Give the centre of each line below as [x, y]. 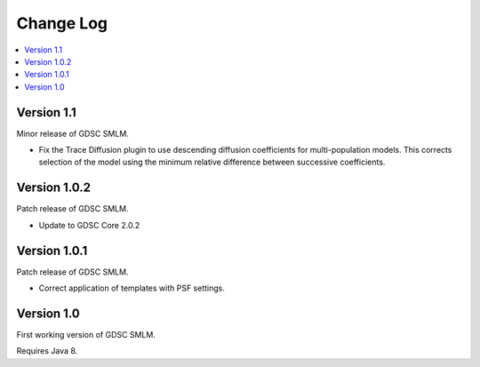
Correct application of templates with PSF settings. [132, 288]
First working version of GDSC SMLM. [86, 334]
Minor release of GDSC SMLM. [72, 133]
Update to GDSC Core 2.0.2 [89, 225]
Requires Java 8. [47, 351]
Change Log [62, 23]
